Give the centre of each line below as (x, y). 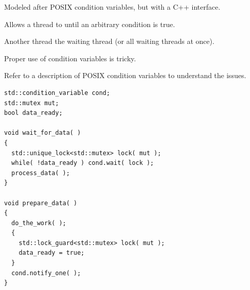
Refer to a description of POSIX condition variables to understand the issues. (125, 75)
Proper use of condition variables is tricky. (70, 58)
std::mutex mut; (32, 103)
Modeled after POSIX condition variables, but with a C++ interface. (112, 7)
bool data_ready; (33, 113)
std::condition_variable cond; (57, 93)
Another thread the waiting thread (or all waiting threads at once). (109, 41)
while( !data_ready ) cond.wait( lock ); (83, 163)
